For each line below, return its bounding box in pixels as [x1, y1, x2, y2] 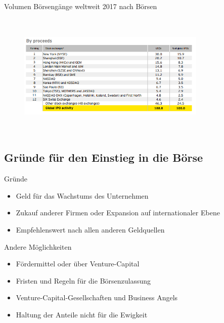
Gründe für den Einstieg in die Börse [4, 150, 203, 165]
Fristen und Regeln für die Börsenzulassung [16, 275, 151, 286]
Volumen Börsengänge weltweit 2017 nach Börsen [4, 1, 157, 11]
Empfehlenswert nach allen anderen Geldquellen [16, 224, 165, 235]
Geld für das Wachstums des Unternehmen [16, 190, 149, 201]
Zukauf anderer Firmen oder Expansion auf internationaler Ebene [16, 207, 220, 218]
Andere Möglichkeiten [4, 241, 72, 252]
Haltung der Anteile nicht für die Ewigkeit [16, 309, 148, 319]
